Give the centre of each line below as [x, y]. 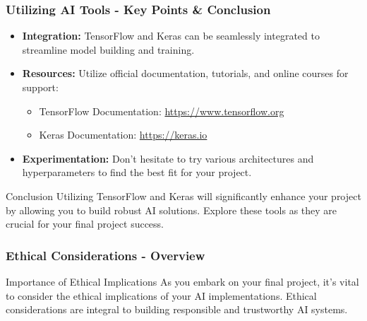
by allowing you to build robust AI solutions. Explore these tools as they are [172, 210]
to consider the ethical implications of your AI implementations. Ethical [161, 295]
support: [40, 87]
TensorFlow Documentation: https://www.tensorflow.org [162, 111]
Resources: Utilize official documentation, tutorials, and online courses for [185, 73]
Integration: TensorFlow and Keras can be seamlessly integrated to [171, 36]
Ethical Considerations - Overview [106, 255]
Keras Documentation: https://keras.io [123, 135]
